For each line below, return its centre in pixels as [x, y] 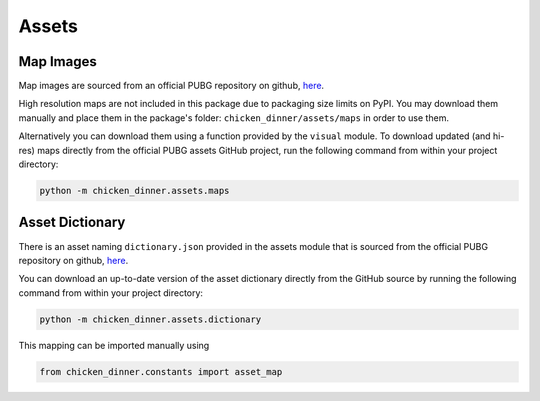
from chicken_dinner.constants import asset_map [161, 371]
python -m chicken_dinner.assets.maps [134, 190]
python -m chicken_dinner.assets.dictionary [150, 319]
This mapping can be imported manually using [114, 345]
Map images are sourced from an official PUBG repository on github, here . [171, 86]
